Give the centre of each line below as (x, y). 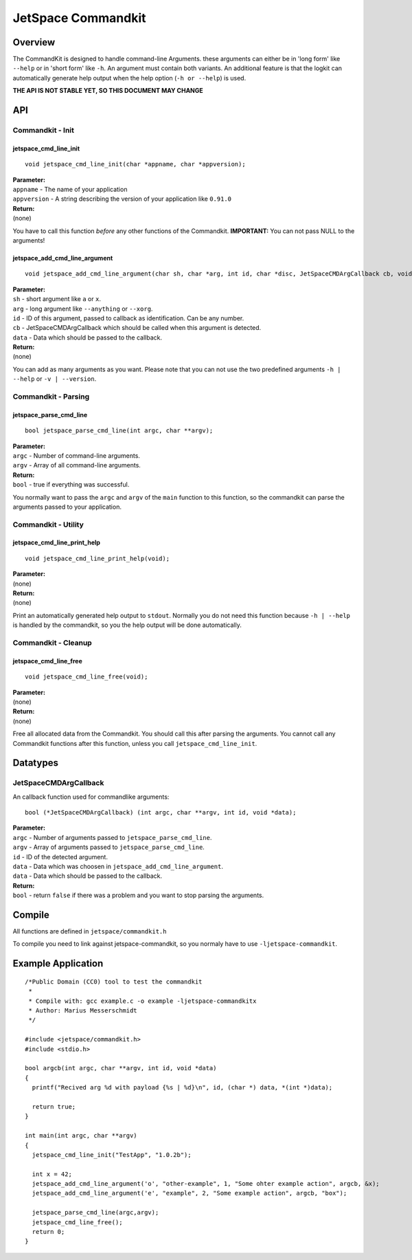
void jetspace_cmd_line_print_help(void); (98, 558)
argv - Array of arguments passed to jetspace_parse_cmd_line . (109, 847)
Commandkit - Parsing (51, 397)
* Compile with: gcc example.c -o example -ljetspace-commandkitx (142, 1001)
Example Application (58, 963)
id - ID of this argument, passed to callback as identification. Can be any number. (128, 318)
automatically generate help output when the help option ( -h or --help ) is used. (129, 78)
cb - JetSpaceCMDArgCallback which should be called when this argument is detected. (137, 328)
